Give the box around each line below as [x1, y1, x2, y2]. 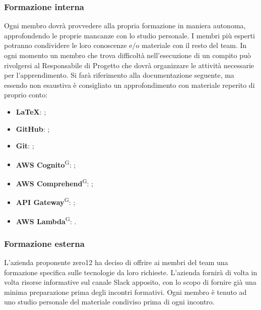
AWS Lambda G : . [16, 214, 77, 226]
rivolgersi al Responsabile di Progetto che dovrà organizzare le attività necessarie [4, 60, 254, 70]
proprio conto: [4, 89, 48, 100]
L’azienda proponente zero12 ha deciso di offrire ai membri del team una [4, 256, 228, 267]
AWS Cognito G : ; [16, 158, 76, 170]
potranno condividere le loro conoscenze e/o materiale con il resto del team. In [4, 40, 247, 50]
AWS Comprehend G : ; [16, 177, 94, 188]
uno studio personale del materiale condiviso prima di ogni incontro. [4, 296, 215, 307]
